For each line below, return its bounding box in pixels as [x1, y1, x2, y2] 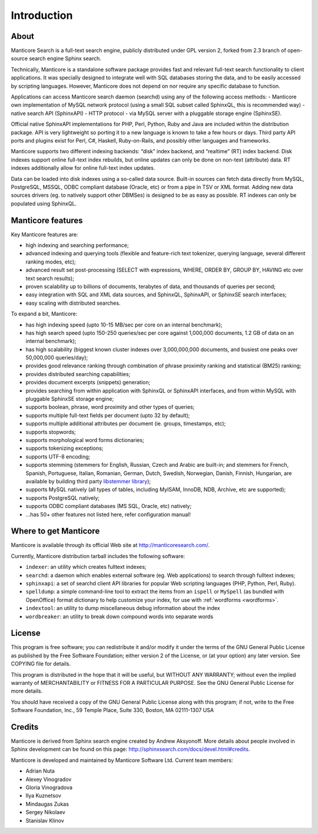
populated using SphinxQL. [11, 200, 77, 207]
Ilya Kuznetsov [25, 792, 62, 799]
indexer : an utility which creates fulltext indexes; [25, 563, 147, 571]
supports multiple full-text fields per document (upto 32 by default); [25, 411, 190, 418]
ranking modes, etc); [25, 258, 76, 265]
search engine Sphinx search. [29, 55, 101, 62]
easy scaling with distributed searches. [25, 299, 121, 306]
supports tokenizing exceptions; [25, 445, 104, 452]
